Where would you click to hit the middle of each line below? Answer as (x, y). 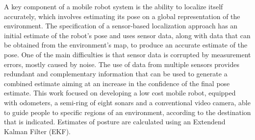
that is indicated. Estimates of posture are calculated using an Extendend (115, 122)
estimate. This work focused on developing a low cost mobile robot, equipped (120, 93)
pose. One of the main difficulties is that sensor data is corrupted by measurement (127, 54)
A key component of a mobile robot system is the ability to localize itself (114, 6)
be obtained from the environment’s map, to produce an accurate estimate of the (126, 45)
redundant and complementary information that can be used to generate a (116, 74)
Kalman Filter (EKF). (37, 131)
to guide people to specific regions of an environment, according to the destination (127, 112)
